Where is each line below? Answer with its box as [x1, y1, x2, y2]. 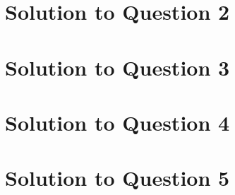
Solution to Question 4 [5, 107, 230, 136]
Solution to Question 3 [5, 52, 230, 81]
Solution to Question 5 [5, 163, 230, 192]
